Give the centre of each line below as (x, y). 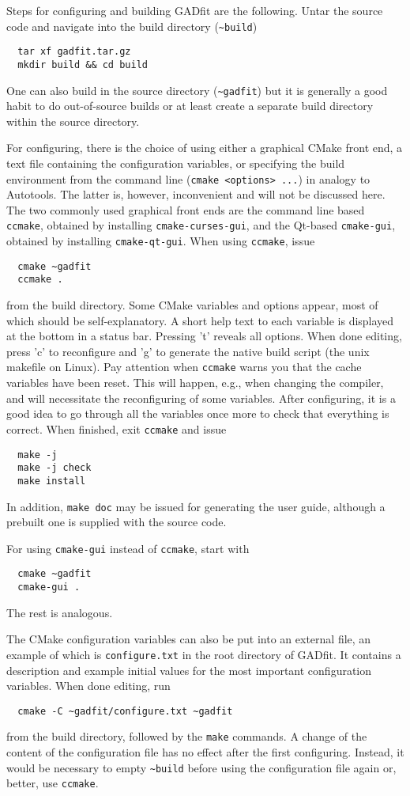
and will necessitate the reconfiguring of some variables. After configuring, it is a (201, 398)
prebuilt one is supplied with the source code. (117, 522)
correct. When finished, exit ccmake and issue (117, 428)
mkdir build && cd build (83, 64)
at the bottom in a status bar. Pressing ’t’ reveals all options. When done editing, (204, 336)
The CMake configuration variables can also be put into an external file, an (189, 639)
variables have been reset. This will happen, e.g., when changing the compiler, (195, 383)
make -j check (55, 468)
